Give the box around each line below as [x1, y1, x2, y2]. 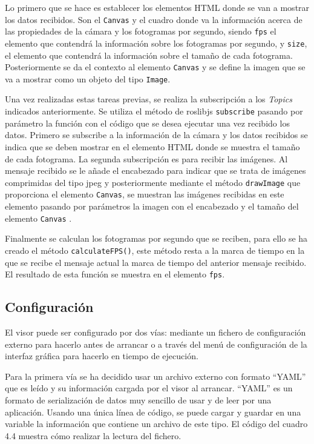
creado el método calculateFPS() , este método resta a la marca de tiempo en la [5, 244, 305, 256]
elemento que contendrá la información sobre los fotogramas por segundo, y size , [5, 36, 307, 49]
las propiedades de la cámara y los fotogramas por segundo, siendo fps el [5, 25, 276, 38]
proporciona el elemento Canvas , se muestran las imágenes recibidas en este [5, 188, 284, 200]
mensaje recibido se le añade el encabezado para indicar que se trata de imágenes [5, 164, 306, 177]
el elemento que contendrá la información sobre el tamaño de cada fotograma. [5, 48, 293, 61]
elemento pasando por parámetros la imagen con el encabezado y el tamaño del [5, 200, 299, 212]
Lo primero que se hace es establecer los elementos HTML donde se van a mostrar [5, 1, 310, 13]
